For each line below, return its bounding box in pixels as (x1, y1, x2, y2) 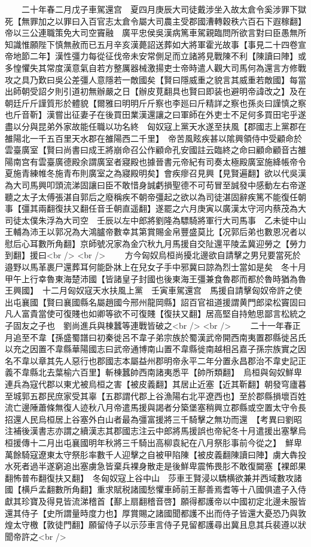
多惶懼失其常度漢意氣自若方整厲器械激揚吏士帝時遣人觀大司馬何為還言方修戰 (5, 61, 306, 74)
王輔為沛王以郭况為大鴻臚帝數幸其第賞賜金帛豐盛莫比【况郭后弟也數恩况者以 (5, 225, 306, 238)
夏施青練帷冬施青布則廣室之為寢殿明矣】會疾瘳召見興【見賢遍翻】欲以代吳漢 (5, 167, 306, 179)
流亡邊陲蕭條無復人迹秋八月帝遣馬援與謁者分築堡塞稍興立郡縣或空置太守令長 (5, 401, 306, 414)
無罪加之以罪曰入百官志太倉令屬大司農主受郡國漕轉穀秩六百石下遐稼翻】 (21, 14, 306, 27)
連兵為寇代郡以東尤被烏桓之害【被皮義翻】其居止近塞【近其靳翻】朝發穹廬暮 (5, 378, 306, 390)
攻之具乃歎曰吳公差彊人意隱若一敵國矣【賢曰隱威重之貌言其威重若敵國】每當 (5, 73, 306, 85)
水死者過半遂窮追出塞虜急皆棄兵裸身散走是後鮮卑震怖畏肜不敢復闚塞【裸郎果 (5, 460, 306, 472)
